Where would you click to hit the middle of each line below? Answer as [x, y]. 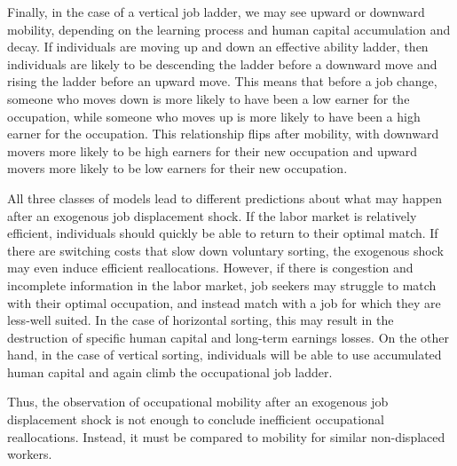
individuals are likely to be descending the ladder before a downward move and [222, 63]
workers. [30, 454]
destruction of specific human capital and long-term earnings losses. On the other [228, 337]
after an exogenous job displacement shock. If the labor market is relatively [212, 215]
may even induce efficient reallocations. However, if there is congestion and [210, 268]
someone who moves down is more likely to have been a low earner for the [209, 98]
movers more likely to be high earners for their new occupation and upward [213, 150]
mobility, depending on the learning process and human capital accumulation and [229, 29]
